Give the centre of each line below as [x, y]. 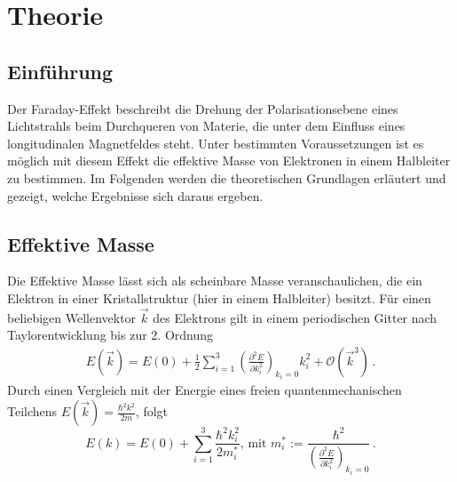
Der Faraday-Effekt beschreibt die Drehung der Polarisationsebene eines [203, 108]
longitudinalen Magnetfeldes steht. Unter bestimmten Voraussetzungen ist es [216, 143]
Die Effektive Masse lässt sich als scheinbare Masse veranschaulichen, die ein [215, 281]
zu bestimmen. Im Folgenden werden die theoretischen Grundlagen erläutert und [227, 177]
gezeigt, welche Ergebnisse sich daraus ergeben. [135, 195]
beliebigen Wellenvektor [72, 317]
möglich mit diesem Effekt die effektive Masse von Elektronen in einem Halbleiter [229, 161]
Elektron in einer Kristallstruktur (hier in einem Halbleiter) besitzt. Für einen [219, 297]
